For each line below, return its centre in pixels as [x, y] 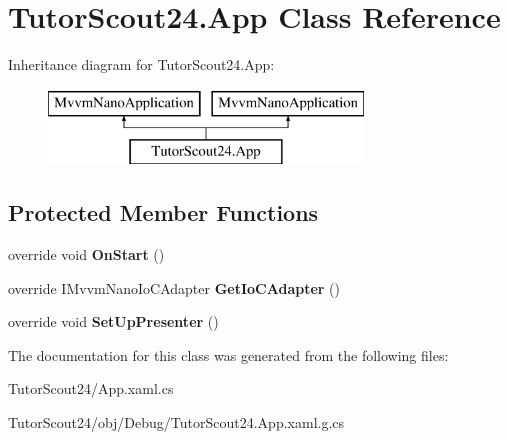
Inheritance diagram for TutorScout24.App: [141, 64]
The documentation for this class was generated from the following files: [228, 354]
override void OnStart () [86, 254]
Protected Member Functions [163, 212]
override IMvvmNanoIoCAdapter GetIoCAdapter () [174, 287]
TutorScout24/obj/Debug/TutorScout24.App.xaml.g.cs [176, 422]
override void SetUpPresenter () [113, 321]
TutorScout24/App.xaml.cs [91, 388]
